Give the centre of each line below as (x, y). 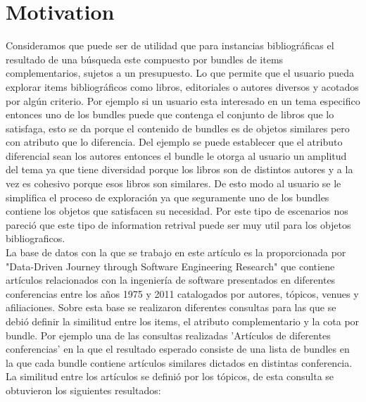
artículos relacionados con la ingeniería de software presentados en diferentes (171, 280)
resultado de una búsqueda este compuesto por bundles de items (145, 59)
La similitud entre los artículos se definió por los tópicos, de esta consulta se (170, 376)
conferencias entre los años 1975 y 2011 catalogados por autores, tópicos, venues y (182, 293)
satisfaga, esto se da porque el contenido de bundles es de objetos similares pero (178, 128)
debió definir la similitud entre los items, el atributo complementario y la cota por (183, 321)
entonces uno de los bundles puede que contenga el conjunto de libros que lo (170, 114)
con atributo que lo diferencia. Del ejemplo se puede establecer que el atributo (174, 142)
